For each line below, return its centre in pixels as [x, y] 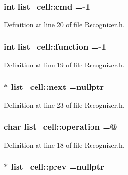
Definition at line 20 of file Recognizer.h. [64, 25]
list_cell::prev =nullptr [57, 166]
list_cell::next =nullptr [57, 86]
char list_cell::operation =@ [61, 126]
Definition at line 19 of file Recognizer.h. [64, 65]
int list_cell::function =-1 [55, 46]
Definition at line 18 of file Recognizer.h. [64, 144]
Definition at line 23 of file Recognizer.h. [64, 104]
